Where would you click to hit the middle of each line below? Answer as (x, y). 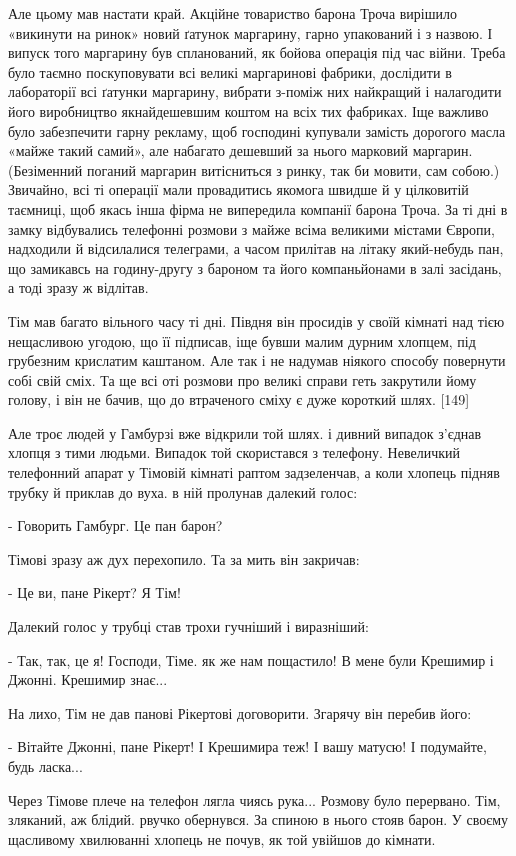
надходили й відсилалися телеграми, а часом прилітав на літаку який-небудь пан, (256, 248)
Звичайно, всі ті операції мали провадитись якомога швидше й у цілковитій (238, 189)
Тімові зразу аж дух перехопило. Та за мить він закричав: (184, 558)
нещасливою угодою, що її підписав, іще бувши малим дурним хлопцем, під (242, 340)
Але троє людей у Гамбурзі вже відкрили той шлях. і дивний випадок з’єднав (245, 432)
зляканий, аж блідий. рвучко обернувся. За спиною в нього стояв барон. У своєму (258, 819)
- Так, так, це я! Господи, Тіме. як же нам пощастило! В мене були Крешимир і (251, 659)
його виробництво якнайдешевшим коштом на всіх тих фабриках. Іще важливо (248, 110)
